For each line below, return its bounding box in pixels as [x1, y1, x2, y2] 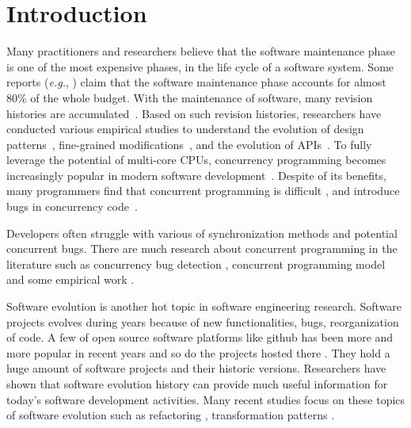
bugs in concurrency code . [6, 198, 138, 215]
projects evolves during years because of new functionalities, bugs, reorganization [6, 313, 399, 330]
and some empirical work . [6, 271, 135, 288]
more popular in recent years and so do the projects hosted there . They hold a [6, 344, 390, 361]
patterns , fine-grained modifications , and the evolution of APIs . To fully [6, 136, 372, 152]
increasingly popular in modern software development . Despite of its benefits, [6, 166, 386, 183]
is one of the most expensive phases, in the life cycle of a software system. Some [6, 58, 394, 75]
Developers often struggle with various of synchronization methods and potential [6, 224, 398, 241]
